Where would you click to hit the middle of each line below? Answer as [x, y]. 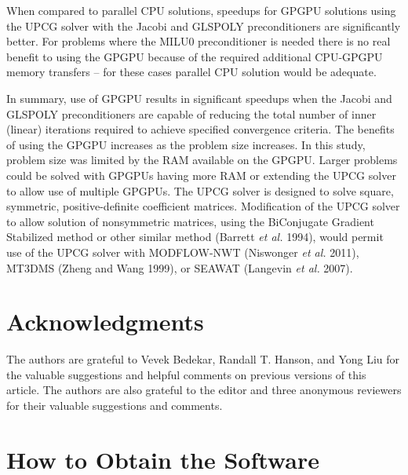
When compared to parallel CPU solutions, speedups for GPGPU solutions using [201, 10]
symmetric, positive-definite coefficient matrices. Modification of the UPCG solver [203, 206]
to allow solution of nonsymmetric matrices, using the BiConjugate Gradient [190, 221]
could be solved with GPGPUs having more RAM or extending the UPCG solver [201, 175]
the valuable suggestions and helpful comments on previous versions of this [186, 374]
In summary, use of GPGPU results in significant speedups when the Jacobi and [199, 98]
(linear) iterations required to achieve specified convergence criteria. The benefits [200, 129]
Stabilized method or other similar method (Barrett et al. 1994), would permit [195, 237]
